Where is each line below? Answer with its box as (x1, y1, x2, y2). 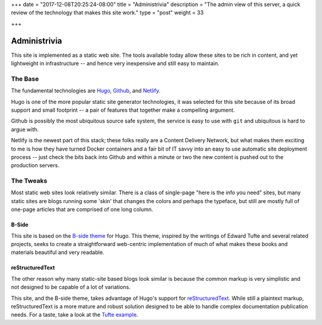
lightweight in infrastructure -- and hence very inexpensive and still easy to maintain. (11, 60, 220, 67)
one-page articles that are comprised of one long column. (11, 206, 153, 213)
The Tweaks (11, 177, 48, 185)
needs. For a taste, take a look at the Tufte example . (11, 311, 138, 318)
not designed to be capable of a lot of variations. (11, 284, 131, 291)
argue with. (11, 125, 39, 133)
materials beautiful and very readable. (11, 249, 104, 256)
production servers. (11, 162, 60, 169)
